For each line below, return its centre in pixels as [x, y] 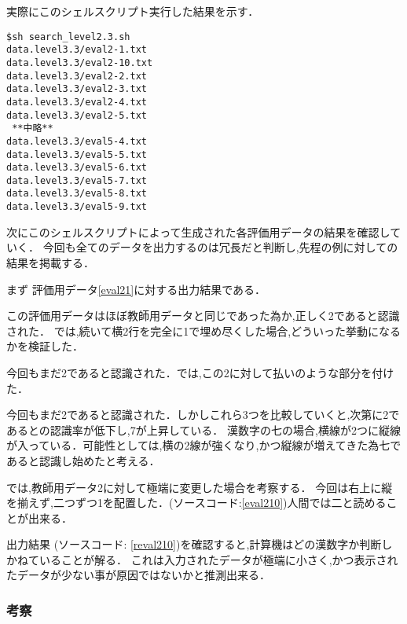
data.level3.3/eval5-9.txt [77, 207]
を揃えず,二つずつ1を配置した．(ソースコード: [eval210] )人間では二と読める [196, 503]
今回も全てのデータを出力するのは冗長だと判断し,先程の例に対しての [220, 247]
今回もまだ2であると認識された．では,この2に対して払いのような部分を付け [200, 372]
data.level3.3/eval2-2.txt [77, 76]
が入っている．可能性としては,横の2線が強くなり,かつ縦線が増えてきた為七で [204, 445]
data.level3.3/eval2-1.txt [77, 50]
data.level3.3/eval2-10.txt [80, 62]
